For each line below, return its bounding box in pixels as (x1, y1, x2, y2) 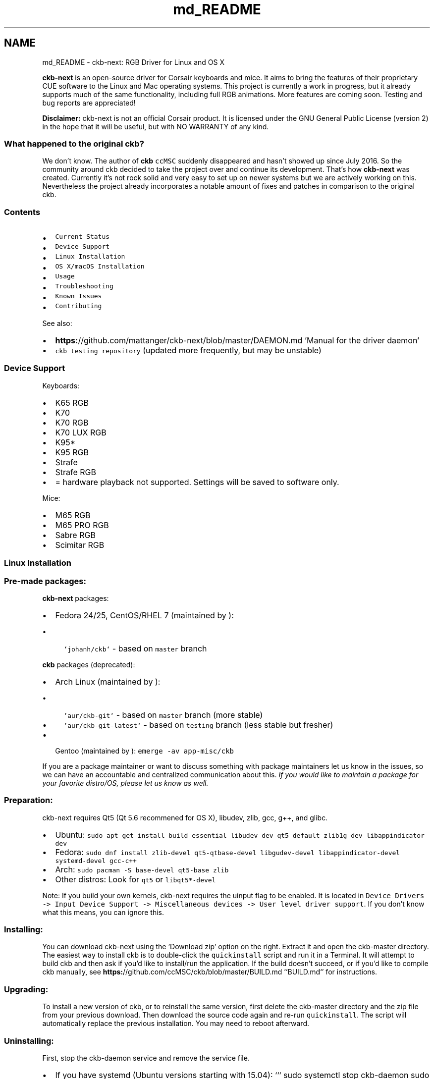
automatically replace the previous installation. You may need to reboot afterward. (42, 1019, 310, 1028)
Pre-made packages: (4, 576, 86, 586)
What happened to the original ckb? (4, 138, 144, 149)
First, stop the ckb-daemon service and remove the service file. (42, 1053, 250, 1062)
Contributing (55, 302, 102, 310)
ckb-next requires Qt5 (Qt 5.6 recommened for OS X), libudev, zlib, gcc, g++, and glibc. (42, 813, 328, 822)
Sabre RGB (55, 530, 96, 540)
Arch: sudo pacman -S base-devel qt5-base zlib (55, 864, 229, 874)
